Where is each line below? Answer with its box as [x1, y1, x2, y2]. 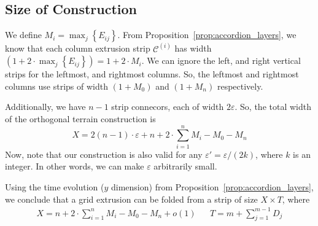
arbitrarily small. [153, 160, 217, 173]
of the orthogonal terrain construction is [5, 112, 156, 125]
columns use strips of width [5, 79, 108, 92]
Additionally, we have [5, 100, 86, 113]
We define [5, 28, 42, 41]
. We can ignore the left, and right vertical [141, 54, 301, 67]
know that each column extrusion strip [5, 42, 150, 55]
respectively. [217, 79, 263, 92]
